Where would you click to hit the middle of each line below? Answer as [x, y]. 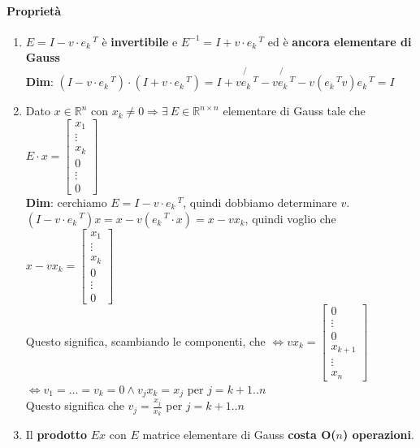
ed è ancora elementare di [340, 41]
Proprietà [34, 10]
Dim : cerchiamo [66, 202]
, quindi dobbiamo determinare [260, 202]
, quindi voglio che [290, 218]
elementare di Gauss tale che [294, 111]
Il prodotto [56, 435]
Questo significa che [75, 405]
